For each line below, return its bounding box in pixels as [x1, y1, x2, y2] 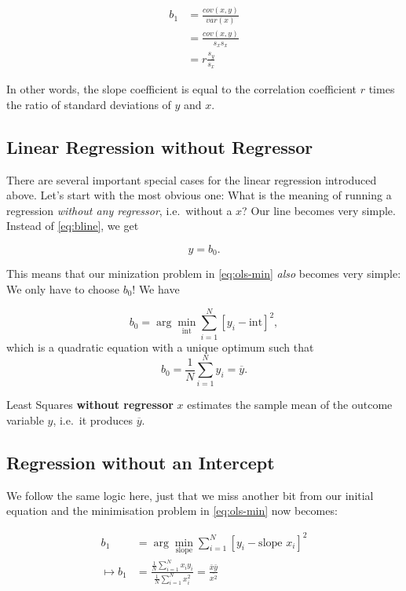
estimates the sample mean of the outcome [187, 396, 393, 413]
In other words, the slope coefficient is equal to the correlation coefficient [6, 81, 357, 97]
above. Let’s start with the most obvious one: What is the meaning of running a [6, 187, 392, 203]
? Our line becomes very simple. [242, 202, 396, 218]
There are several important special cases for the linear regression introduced [6, 171, 377, 188]
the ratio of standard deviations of [6, 96, 171, 112]
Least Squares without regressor [6, 396, 174, 413]
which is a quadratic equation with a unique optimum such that [6, 338, 314, 355]
